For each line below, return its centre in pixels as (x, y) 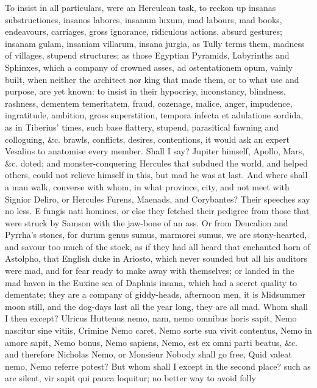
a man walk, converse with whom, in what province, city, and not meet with (147, 186)
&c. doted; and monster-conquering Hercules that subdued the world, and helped (157, 163)
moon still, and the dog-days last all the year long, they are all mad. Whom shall (156, 306)
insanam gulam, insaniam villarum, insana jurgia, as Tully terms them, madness (155, 43)
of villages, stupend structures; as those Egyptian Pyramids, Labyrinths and (147, 55)
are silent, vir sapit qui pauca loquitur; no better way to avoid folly (130, 378)
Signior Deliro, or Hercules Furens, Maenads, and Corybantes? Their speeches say (158, 199)
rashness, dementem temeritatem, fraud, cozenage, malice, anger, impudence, (149, 103)
